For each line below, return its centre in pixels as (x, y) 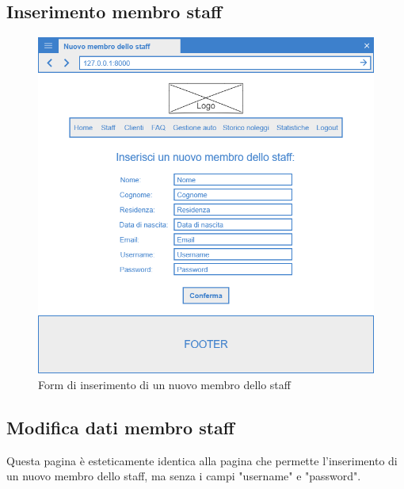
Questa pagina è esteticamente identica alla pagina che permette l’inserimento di (202, 460)
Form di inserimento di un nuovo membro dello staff (164, 384)
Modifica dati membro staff (120, 427)
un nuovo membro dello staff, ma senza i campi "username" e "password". (184, 476)
